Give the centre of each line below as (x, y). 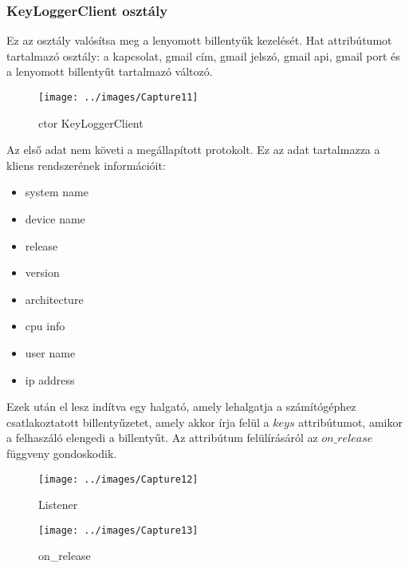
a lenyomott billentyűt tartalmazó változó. (110, 71)
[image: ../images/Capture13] (118, 530)
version (42, 272)
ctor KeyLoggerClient (91, 122)
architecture (54, 299)
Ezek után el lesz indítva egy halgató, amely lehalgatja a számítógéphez (181, 406)
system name (57, 192)
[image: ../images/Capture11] (118, 97)
